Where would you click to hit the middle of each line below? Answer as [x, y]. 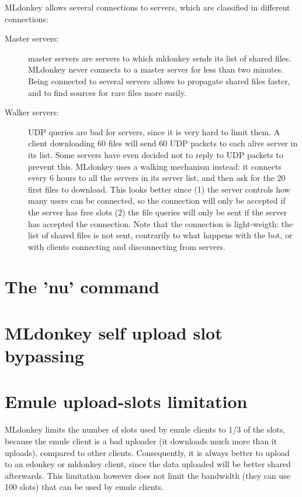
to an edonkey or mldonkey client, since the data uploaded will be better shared [148, 464]
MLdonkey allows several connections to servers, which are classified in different [147, 7]
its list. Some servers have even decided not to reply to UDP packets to [156, 154]
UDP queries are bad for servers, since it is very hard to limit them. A [154, 131]
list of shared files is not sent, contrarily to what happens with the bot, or [160, 235]
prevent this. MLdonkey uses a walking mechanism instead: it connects [155, 166]
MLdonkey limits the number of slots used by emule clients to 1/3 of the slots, [145, 429]
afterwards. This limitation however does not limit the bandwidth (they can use [147, 475]
